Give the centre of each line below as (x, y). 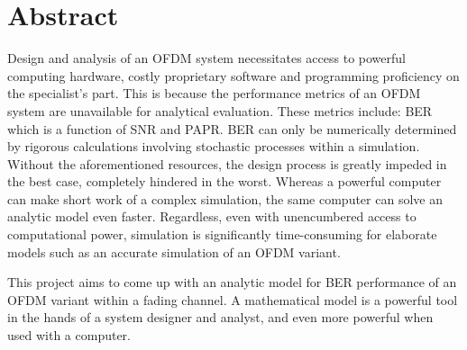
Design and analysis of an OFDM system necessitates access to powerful (206, 58)
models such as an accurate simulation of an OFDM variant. (174, 251)
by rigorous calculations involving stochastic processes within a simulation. (214, 146)
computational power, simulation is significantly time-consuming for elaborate (222, 234)
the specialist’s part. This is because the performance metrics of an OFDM (214, 93)
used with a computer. (69, 335)
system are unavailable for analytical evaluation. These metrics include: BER (220, 110)
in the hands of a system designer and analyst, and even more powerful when (220, 317)
